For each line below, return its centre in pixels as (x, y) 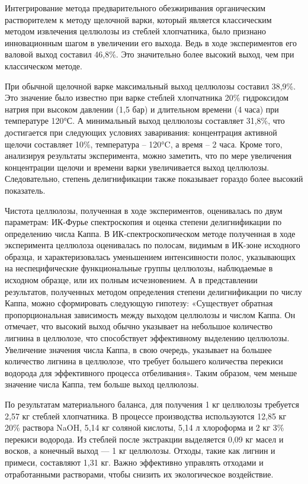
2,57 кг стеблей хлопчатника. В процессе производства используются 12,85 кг (146, 416)
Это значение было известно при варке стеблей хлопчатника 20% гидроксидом (147, 97)
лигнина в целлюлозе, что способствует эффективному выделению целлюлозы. (147, 338)
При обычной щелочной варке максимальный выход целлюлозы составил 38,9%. (150, 86)
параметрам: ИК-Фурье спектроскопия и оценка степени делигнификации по (143, 222)
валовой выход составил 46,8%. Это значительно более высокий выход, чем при (150, 54)
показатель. (25, 190)
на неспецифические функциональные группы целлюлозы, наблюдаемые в (139, 268)
